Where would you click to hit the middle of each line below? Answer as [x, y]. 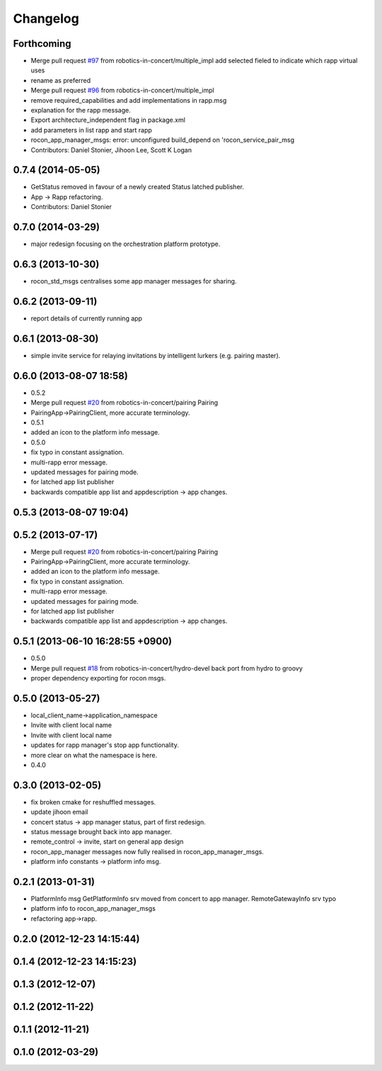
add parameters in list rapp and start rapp [91, 130]
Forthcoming [42, 44]
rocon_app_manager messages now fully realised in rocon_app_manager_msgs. [147, 851]
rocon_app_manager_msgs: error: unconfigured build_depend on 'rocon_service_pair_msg [163, 140]
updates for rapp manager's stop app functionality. [105, 745]
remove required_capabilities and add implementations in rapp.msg [129, 100]
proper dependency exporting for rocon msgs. [98, 678]
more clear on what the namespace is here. [94, 755]
